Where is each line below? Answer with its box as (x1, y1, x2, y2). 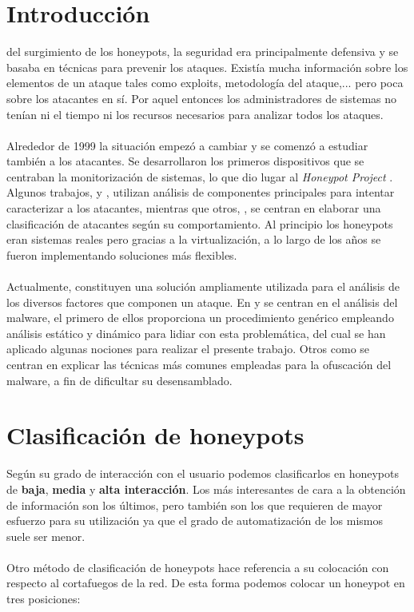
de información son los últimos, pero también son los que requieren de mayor (6, 496, 383, 513)
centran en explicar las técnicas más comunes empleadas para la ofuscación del (6, 356, 392, 372)
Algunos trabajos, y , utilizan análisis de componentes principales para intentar (6, 184, 395, 201)
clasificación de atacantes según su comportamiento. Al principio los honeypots (6, 215, 393, 232)
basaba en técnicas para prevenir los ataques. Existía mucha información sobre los (6, 58, 408, 75)
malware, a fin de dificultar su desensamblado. (6, 372, 233, 388)
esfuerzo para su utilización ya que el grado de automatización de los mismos (6, 512, 384, 529)
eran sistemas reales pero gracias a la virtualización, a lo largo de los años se (6, 231, 381, 248)
